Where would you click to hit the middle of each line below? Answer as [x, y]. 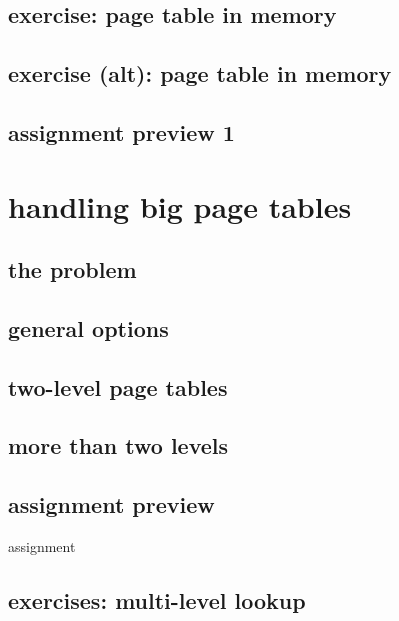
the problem [72, 269]
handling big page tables [180, 205]
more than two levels [118, 445]
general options [88, 327]
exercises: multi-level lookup [157, 600]
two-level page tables [118, 386]
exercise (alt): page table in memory [200, 73]
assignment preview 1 [121, 131]
